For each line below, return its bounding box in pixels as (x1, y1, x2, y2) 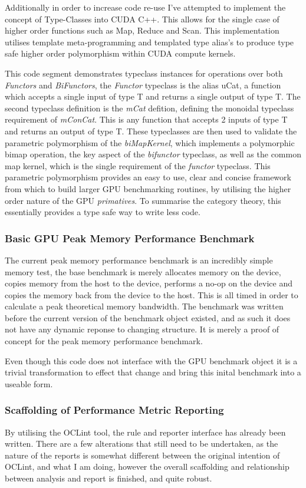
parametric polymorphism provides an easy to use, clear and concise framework (5, 171, 291, 183)
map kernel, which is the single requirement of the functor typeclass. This (5, 159, 271, 172)
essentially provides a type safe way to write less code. (5, 206, 200, 218)
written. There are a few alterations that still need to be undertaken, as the (5, 437, 278, 450)
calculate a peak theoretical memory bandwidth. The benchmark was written (5, 300, 284, 312)
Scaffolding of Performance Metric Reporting (5, 403, 224, 417)
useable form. (5, 377, 53, 390)
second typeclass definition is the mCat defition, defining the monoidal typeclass (5, 101, 294, 114)
